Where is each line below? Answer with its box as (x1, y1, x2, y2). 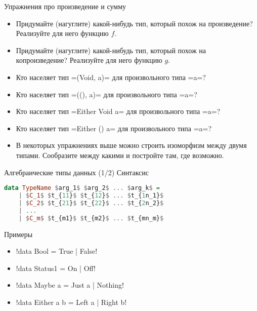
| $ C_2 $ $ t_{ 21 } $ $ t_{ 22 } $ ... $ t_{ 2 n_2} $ (18, 199, 164, 207)
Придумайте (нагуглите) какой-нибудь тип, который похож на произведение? (16, 18, 253, 28)
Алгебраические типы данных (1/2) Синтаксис (4, 167, 149, 177)
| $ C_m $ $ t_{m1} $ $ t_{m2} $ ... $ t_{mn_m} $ (18, 214, 164, 222)
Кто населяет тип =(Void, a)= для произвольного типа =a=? (16, 71, 206, 82)
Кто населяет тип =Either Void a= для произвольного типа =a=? (16, 106, 221, 116)
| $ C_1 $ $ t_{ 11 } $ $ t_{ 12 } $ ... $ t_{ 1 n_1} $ (18, 192, 164, 199)
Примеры (4, 228, 33, 239)
